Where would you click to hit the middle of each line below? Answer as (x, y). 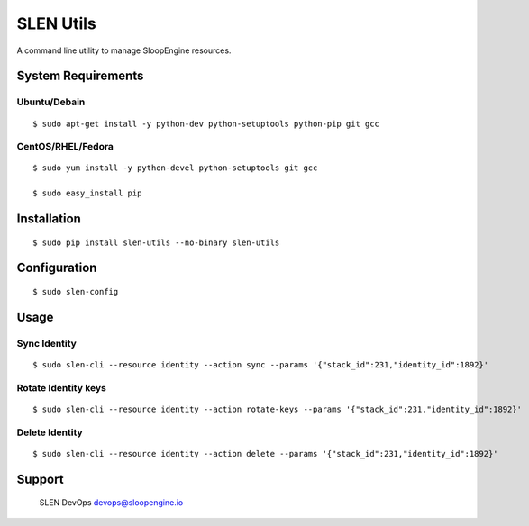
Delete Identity (50, 432)
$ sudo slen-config (76, 292)
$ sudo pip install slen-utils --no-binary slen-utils (156, 242)
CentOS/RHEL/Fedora (65, 147)
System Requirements (80, 76)
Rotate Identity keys (62, 387)
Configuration (57, 268)
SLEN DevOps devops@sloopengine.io (111, 503)
